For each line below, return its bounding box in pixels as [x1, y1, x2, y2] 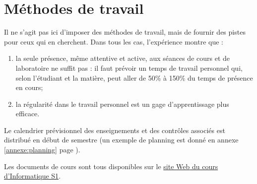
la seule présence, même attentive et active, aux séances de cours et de [15, 53, 230, 63]
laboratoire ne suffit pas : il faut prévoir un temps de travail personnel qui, [15, 62, 243, 73]
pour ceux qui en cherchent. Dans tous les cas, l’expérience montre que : [4, 36, 224, 46]
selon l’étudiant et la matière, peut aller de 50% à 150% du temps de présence [15, 72, 253, 83]
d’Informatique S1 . [4, 171, 61, 181]
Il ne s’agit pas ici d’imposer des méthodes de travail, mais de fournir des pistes [4, 27, 246, 37]
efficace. [15, 108, 40, 119]
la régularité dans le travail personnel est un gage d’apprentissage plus [15, 98, 229, 109]
